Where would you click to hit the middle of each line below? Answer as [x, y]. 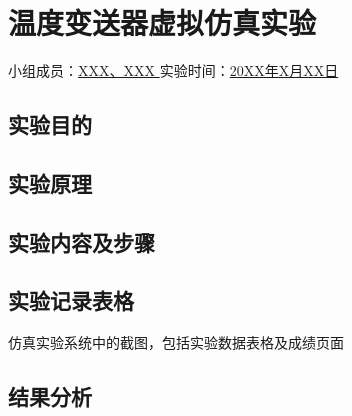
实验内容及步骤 [81, 241]
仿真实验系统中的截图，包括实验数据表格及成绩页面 [176, 342]
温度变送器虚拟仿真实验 [162, 22]
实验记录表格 [71, 300]
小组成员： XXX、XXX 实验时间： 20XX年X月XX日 [173, 70]
